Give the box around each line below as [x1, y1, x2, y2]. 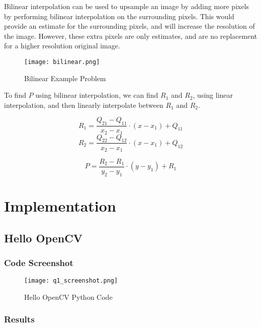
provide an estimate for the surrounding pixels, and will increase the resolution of [4, 21, 255, 31]
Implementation [4, 195, 116, 216]
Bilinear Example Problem [24, 73, 106, 83]
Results [4, 313, 35, 325]
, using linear [193, 90, 233, 100]
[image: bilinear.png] [24, 58, 100, 66]
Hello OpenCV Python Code [24, 291, 113, 302]
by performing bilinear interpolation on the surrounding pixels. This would [4, 11, 234, 21]
